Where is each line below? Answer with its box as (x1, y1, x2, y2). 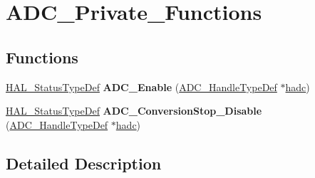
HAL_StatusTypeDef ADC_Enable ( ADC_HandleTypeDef (6, 79, 277, 94)
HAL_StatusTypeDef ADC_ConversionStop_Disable (6, 103, 262, 118)
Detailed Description (6, 152, 162, 174)
